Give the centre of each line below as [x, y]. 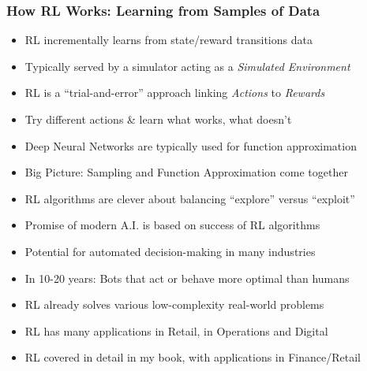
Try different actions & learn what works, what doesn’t [158, 119]
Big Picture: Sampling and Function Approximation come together [186, 172]
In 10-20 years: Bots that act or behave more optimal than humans [187, 278]
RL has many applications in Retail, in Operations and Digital [176, 330]
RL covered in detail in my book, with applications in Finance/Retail [193, 357]
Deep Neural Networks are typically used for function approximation [191, 145]
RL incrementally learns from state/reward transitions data [169, 40]
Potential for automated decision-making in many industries [170, 251]
